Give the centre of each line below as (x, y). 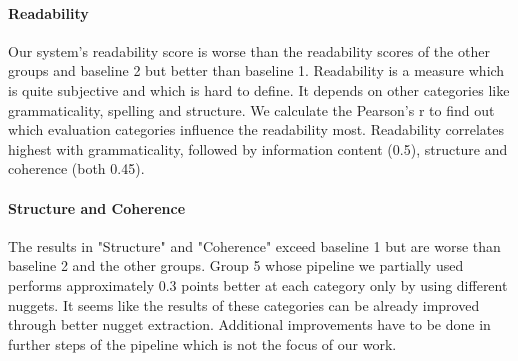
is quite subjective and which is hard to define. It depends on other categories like (259, 89)
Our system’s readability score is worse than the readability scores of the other (249, 50)
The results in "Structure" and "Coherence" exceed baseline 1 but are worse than (254, 245)
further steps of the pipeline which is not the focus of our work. (202, 343)
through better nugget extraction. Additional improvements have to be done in (249, 324)
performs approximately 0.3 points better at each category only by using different (258, 284)
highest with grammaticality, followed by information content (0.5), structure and (258, 148)
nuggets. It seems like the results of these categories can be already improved (244, 304)
